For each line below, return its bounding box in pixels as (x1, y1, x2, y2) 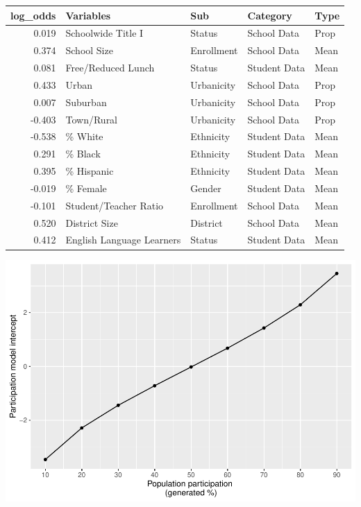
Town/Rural (65, 112, 118, 126)
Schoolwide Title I (65, 26, 144, 40)
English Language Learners (65, 232, 181, 247)
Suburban (65, 94, 107, 109)
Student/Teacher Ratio (65, 198, 164, 212)
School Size (65, 43, 113, 58)
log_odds (10, 8, 56, 22)
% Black (65, 146, 101, 161)
